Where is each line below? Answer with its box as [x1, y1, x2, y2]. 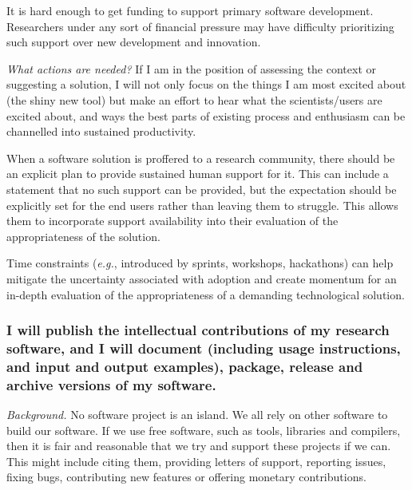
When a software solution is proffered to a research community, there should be [6, 149, 395, 166]
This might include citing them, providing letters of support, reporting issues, [6, 452, 386, 469]
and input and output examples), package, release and [6, 356, 363, 376]
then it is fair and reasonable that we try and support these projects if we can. [6, 437, 391, 454]
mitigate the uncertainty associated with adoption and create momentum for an [6, 270, 397, 286]
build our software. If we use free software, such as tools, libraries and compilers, [6, 421, 401, 438]
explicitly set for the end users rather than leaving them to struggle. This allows [6, 196, 398, 213]
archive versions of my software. [6, 374, 216, 394]
